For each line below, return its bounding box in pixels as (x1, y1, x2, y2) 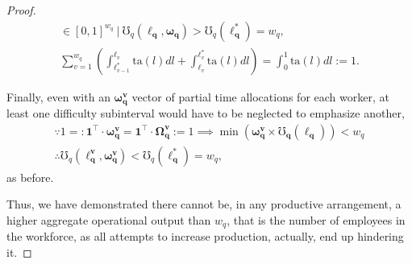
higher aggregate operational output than (6, 211, 211, 228)
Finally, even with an (6, 88, 110, 105)
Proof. (6, 2, 36, 18)
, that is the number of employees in (227, 211, 406, 228)
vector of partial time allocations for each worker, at (131, 88, 389, 105)
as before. (6, 168, 54, 185)
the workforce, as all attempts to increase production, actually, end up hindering (6, 228, 404, 245)
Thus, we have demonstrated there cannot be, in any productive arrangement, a (6, 196, 402, 212)
